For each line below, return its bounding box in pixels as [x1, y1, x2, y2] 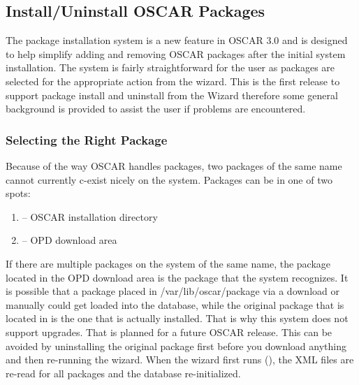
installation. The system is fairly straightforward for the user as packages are [6, 60, 335, 75]
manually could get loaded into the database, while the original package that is [6, 297, 344, 312]
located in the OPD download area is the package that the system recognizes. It [6, 270, 349, 284]
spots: [6, 186, 31, 201]
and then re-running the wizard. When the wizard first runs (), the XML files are [6, 352, 354, 367]
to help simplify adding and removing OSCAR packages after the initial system [6, 46, 346, 61]
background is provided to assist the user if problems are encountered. [6, 101, 306, 116]
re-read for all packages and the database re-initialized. [6, 365, 241, 380]
